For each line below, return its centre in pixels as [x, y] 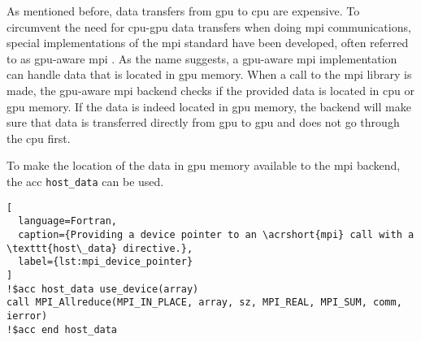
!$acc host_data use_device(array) [103, 289]
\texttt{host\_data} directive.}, [100, 248]
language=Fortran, [68, 221]
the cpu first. [39, 138]
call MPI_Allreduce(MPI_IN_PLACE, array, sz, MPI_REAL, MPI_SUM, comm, [204, 303]
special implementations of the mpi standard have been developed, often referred [208, 43]
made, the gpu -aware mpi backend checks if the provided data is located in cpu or [210, 90]
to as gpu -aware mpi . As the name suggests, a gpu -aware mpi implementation [202, 58]
